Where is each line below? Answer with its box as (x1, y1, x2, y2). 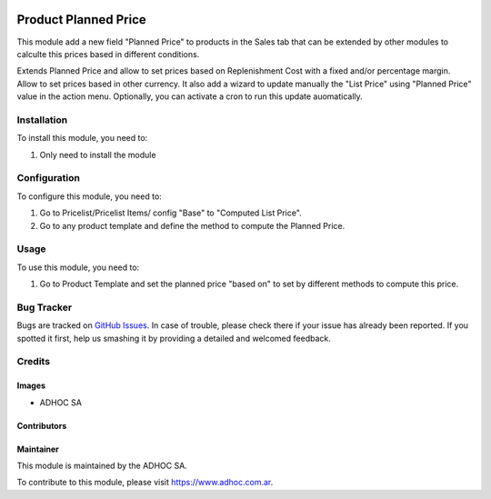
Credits (16, 355, 50, 368)
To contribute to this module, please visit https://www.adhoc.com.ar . (16, 477, 274, 488)
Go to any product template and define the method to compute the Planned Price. (39, 220, 346, 231)
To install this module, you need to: (16, 133, 148, 144)
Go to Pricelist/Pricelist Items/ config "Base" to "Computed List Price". (39, 207, 302, 218)
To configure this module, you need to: (16, 191, 163, 202)
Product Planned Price (16, 12, 147, 27)
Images (16, 380, 45, 391)
